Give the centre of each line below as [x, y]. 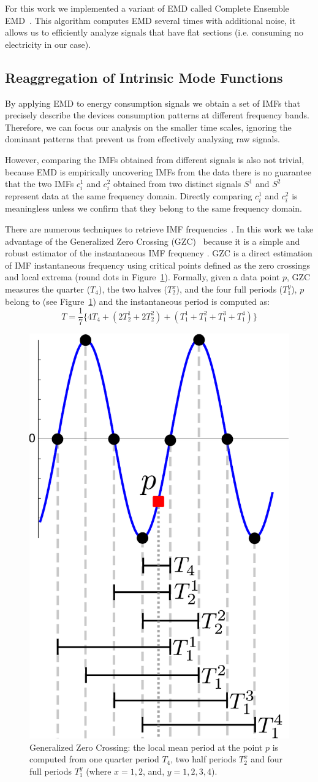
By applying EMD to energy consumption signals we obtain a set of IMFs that [153, 103]
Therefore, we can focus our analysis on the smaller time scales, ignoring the [148, 127]
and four [267, 759]
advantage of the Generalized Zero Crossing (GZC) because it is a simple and [153, 241]
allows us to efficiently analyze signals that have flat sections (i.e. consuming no [154, 32]
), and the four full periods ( [229, 289]
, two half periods [203, 759]
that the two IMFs [40, 184]
